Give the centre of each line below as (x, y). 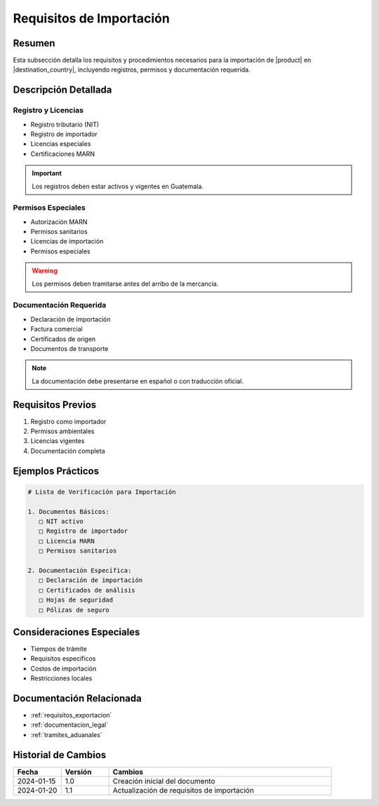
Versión (78, 772)
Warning (45, 271)
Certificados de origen (63, 339)
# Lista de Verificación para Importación (102, 492)
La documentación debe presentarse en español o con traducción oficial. (138, 381)
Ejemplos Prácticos (56, 471)
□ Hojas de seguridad (76, 600)
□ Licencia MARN (67, 541)
